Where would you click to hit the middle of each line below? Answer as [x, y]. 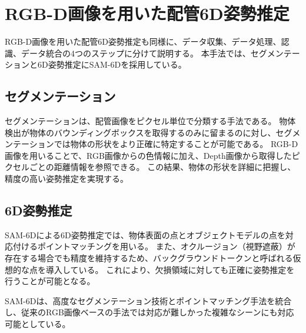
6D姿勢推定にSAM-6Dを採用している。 [112, 64]
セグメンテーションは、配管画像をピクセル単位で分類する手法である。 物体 [150, 121]
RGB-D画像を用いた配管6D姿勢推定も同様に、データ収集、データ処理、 [143, 41]
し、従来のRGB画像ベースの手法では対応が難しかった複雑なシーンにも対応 [149, 312]
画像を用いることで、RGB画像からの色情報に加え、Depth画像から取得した [148, 155]
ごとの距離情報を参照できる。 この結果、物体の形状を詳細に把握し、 [162, 167]
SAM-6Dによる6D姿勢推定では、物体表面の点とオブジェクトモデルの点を [145, 234]
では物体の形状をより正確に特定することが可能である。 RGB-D [176, 144]
